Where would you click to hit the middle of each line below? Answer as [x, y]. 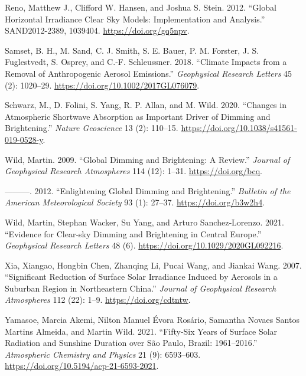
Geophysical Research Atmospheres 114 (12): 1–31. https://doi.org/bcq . [134, 171]
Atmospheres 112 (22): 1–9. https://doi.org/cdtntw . [98, 300]
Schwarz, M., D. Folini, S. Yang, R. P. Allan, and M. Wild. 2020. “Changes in [146, 105]
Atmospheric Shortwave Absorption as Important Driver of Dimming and [138, 116]
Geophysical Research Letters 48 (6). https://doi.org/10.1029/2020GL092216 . [144, 245]
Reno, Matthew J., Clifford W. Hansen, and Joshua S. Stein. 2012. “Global [141, 7]
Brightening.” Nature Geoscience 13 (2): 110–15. [92, 128]
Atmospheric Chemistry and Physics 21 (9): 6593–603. [103, 354]
